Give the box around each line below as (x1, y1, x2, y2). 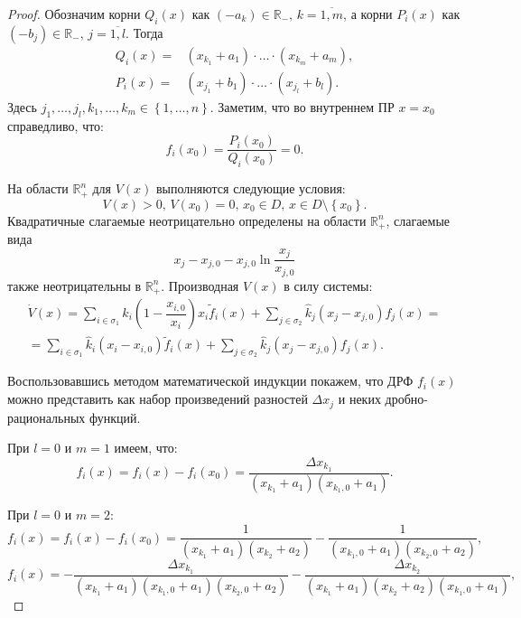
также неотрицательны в (7, 276, 142, 295)
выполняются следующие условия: (156, 179, 346, 198)
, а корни (343, 5, 393, 23)
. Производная (161, 276, 239, 295)
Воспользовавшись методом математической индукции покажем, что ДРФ (7, 371, 414, 390)
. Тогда (126, 23, 163, 42)
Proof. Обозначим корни (7, 5, 141, 23)
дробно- (385, 389, 428, 408)
